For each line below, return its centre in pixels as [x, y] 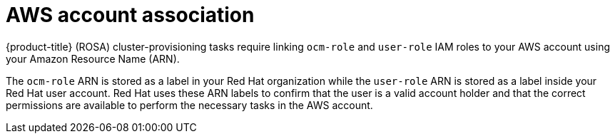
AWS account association [130, 15]
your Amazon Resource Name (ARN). [93, 58]
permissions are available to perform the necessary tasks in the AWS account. [189, 105]
